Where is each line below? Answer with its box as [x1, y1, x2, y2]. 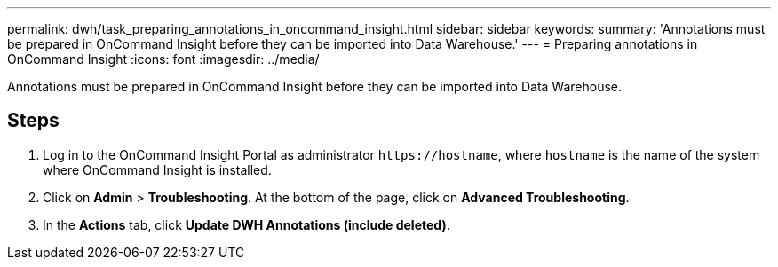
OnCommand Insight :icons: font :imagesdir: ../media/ [7, 51, 320, 67]
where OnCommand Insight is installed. [43, 161, 272, 177]
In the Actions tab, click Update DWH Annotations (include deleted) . [43, 216, 450, 232]
